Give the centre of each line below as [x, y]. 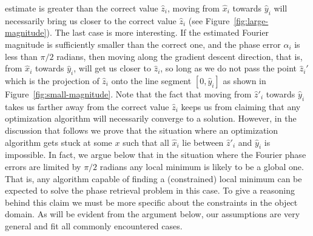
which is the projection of [52, 80]
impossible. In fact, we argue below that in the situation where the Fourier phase [156, 155]
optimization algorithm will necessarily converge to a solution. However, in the [151, 118]
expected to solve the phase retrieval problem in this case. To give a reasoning [150, 190]
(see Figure [209, 20]
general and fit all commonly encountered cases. [94, 225]
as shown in [244, 80]
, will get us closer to [112, 68]
